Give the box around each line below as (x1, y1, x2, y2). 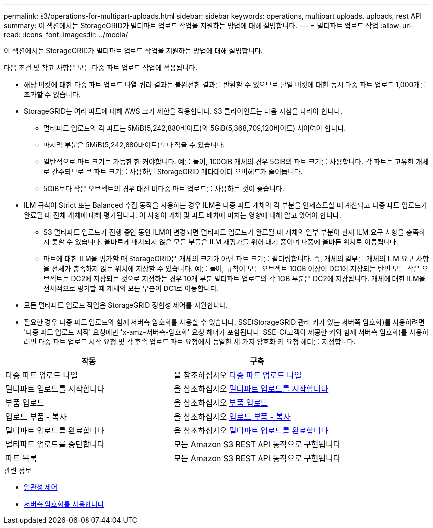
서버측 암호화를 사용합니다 (24, 500, 104, 508)
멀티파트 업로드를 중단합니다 (5, 439, 105, 449)
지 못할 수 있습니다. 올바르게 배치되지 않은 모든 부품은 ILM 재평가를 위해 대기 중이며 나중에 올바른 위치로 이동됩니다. (43, 238, 398, 246)
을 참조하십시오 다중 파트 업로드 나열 (173, 370, 302, 380)
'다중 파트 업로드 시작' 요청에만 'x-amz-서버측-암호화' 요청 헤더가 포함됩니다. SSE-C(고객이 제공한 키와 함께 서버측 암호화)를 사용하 (24, 328, 429, 336)
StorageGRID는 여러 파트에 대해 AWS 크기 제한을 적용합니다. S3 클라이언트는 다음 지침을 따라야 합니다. (24, 107, 343, 115)
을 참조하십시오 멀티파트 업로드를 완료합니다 (173, 426, 329, 435)
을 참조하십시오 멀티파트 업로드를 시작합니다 (173, 384, 329, 394)
